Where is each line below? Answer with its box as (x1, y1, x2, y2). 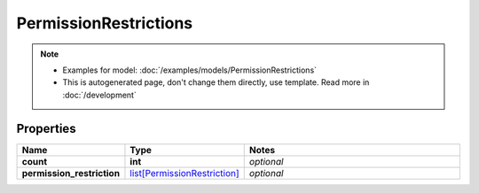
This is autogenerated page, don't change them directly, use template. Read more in (62, 77, 370, 88)
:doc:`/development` (62, 89, 137, 100)
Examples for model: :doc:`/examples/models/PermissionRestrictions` (62, 65, 318, 75)
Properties (16, 120, 76, 136)
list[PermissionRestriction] (130, 166, 239, 179)
